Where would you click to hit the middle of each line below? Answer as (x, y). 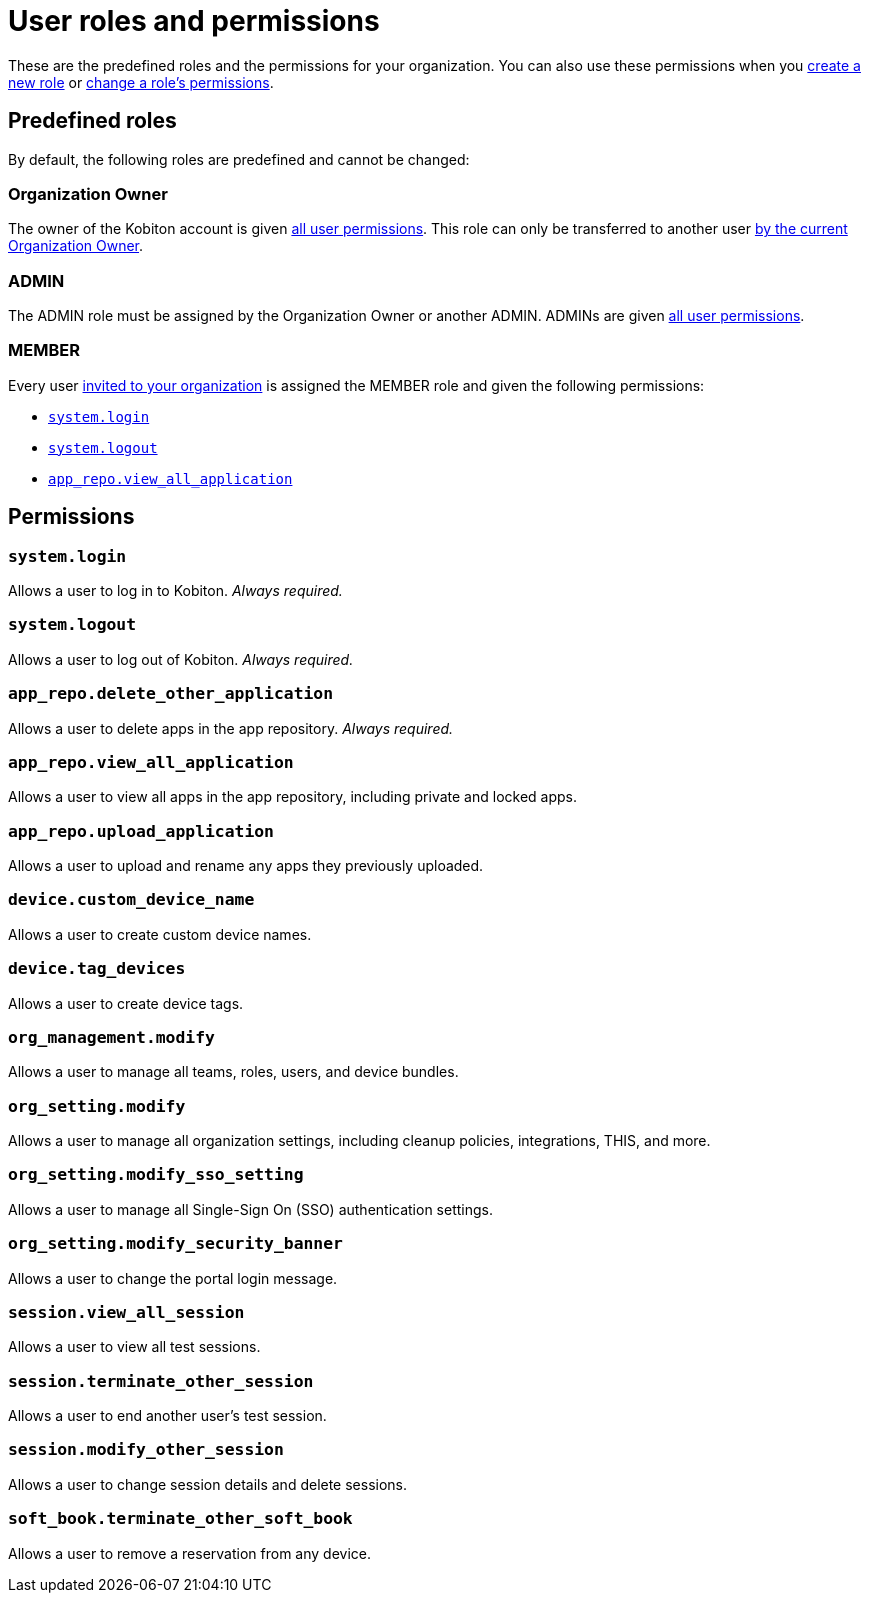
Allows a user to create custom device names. (160, 934)
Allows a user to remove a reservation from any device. (189, 1553)
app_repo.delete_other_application (171, 694)
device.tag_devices (97, 969)
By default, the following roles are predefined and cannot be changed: (239, 159)
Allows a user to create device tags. (126, 1003)
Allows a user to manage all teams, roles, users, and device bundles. (233, 1072)
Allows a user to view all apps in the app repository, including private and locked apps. (293, 797)
